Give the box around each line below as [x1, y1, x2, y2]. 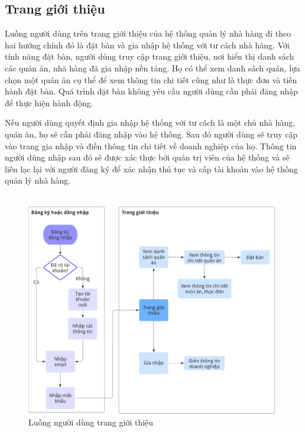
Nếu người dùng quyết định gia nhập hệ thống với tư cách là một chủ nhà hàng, [5, 116, 296, 129]
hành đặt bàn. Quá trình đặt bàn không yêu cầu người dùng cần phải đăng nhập [5, 85, 298, 97]
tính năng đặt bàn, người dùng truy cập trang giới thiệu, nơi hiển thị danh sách [5, 50, 294, 63]
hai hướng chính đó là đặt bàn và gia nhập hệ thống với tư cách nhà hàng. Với [5, 38, 290, 51]
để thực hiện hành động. [5, 96, 93, 109]
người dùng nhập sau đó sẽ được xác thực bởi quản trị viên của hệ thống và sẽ [5, 151, 290, 163]
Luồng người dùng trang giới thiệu [28, 415, 154, 428]
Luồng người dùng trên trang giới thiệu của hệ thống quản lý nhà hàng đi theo [5, 27, 291, 40]
